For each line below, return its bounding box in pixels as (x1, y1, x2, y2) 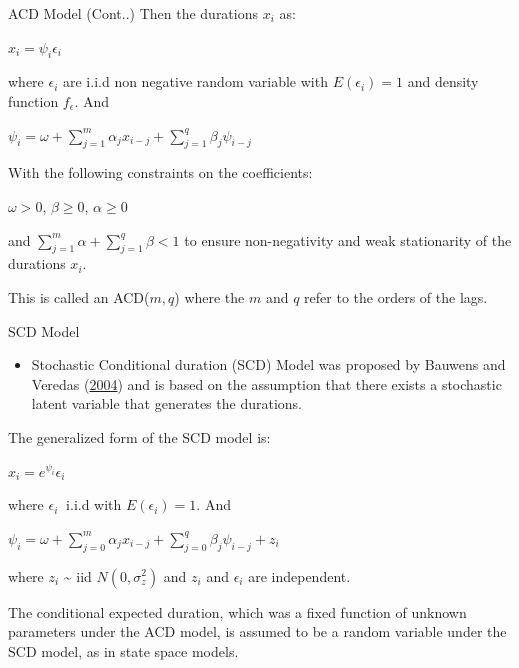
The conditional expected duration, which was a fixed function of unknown (8, 601, 467, 622)
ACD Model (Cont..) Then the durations (8, 3, 259, 23)
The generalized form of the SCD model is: (8, 426, 271, 447)
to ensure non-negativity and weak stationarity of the (184, 229, 512, 250)
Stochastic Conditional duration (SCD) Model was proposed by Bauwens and (31, 354, 506, 375)
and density (407, 71, 479, 92)
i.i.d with (66, 494, 122, 515)
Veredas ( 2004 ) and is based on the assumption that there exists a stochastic (31, 373, 502, 394)
